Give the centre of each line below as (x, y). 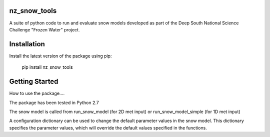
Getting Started (34, 81)
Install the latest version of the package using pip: (60, 56)
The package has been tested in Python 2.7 (54, 103)
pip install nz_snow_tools (47, 67)
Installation (27, 44)
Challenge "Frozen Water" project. (44, 29)
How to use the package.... (37, 93)
